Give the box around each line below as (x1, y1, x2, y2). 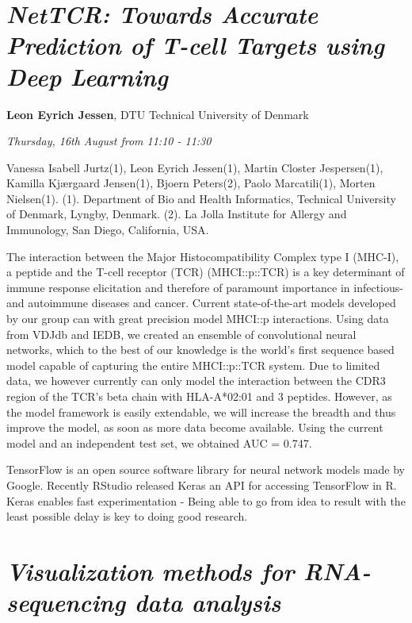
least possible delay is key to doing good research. (6, 508, 248, 525)
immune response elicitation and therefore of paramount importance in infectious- (6, 279, 403, 295)
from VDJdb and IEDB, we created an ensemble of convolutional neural (6, 325, 357, 342)
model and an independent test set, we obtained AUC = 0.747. (6, 434, 312, 451)
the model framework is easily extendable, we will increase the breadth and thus (6, 403, 396, 420)
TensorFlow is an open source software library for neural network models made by (6, 461, 405, 478)
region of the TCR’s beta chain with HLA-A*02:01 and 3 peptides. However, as (6, 388, 392, 404)
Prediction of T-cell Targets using (6, 29, 384, 62)
